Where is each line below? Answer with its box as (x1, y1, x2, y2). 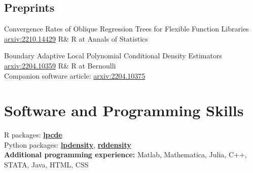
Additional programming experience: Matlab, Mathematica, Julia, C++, (4, 149, 247, 160)
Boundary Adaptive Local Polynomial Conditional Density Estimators (4, 50, 222, 61)
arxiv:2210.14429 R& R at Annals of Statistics (4, 33, 148, 44)
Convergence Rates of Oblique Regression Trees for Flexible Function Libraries (4, 23, 249, 34)
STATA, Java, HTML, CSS (4, 159, 89, 170)
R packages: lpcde (4, 129, 62, 140)
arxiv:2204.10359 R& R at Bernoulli (4, 60, 116, 71)
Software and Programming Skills (4, 100, 244, 121)
